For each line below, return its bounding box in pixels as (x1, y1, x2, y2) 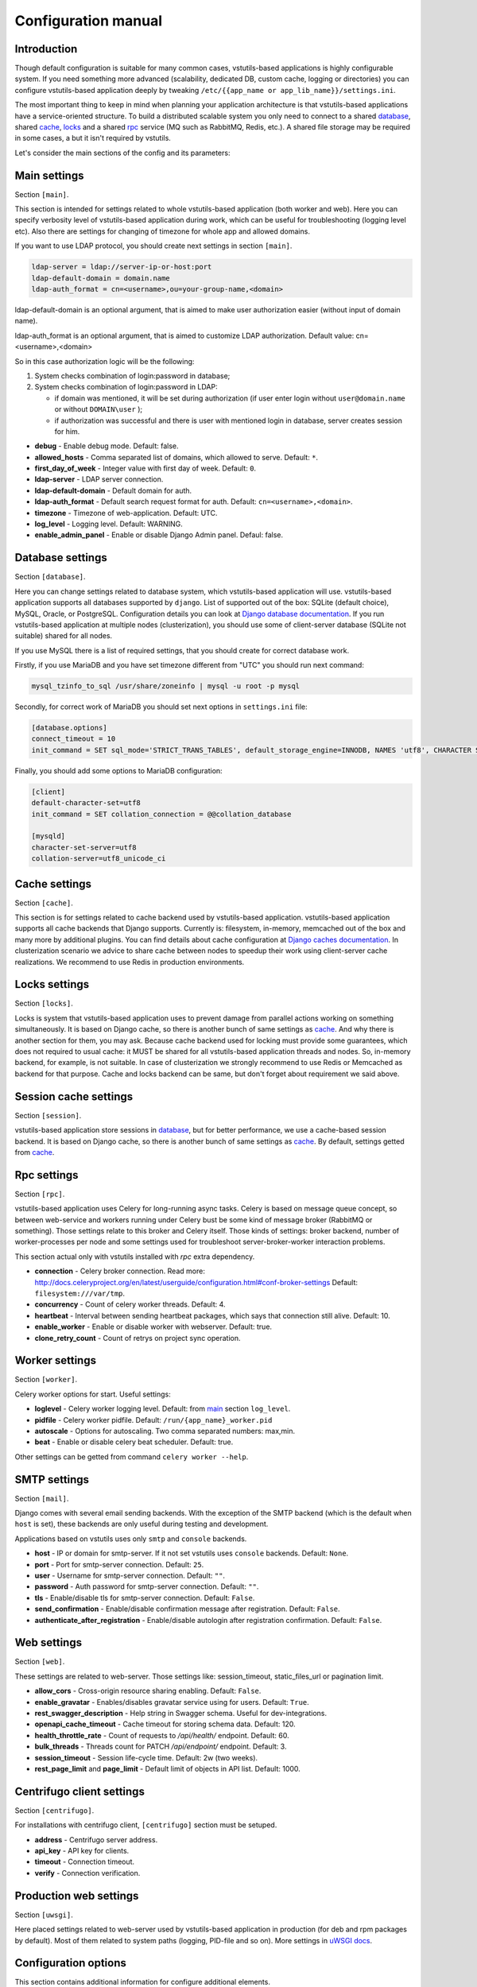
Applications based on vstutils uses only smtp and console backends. (14, 1534, 247, 1544)
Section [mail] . (14, 1493, 69, 1503)
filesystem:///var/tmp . (34, 1288, 126, 1298)
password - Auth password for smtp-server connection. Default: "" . (34, 1582, 259, 1591)
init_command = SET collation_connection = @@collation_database (31, 809, 292, 819)
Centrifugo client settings (14, 1784, 145, 1798)
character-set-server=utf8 (31, 842, 137, 852)
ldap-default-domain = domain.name (31, 273, 170, 282)
